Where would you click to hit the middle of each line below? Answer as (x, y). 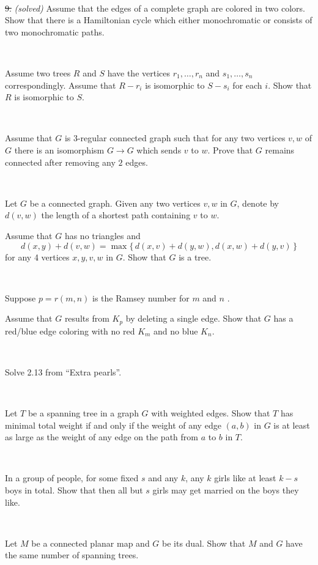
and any (163, 478)
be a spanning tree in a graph (83, 413)
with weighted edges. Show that (211, 413)
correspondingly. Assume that (61, 85)
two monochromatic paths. (55, 31)
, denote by (258, 203)
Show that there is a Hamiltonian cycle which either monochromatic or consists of (159, 20)
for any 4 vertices (37, 257)
